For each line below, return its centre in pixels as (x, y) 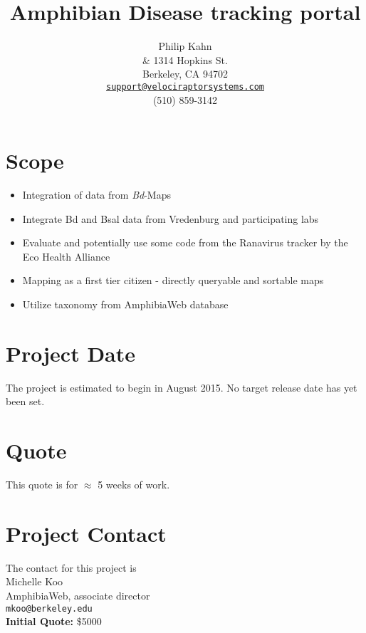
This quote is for (42, 485)
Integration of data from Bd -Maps (96, 195)
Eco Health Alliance (66, 256)
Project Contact (86, 533)
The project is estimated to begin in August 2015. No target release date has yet (182, 387)
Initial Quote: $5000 (54, 621)
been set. (25, 401)
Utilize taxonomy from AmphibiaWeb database (125, 304)
